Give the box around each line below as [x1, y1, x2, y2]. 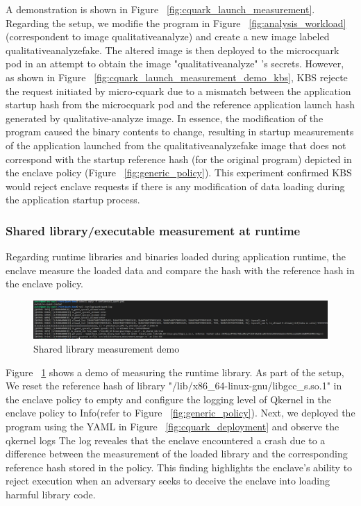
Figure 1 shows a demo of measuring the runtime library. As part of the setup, [6, 364, 344, 379]
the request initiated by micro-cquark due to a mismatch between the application [6, 83, 351, 98]
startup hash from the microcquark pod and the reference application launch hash [6, 97, 355, 112]
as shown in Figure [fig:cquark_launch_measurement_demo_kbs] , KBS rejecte [6, 69, 348, 84]
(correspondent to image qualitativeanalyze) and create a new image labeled [6, 29, 330, 44]
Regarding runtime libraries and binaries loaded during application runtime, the [6, 249, 346, 264]
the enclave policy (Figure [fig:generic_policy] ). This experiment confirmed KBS [6, 165, 352, 180]
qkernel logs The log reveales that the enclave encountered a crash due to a [6, 432, 326, 447]
